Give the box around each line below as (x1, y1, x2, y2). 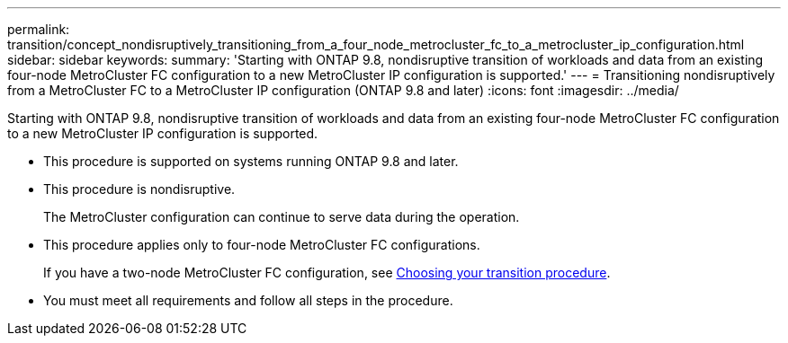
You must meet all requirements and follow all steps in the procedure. (43, 293, 453, 308)
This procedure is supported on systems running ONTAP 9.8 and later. (43, 154, 459, 169)
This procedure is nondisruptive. (43, 181, 236, 197)
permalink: (7, 22, 70, 37)
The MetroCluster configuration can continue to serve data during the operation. (43, 209, 520, 224)
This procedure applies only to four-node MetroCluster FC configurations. (43, 237, 480, 252)
